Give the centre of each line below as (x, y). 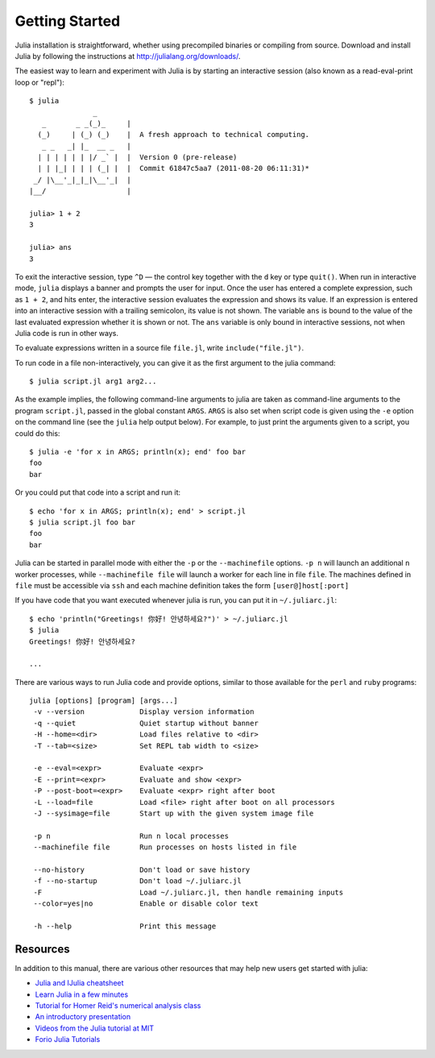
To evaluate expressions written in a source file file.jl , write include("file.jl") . (159, 348)
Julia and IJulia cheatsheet (79, 983)
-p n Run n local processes (131, 836)
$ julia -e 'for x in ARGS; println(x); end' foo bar (137, 452)
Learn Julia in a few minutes (82, 994)
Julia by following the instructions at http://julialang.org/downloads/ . (128, 56)
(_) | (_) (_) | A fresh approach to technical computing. (174, 135)
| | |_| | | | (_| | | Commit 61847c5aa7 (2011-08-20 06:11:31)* (174, 168)
